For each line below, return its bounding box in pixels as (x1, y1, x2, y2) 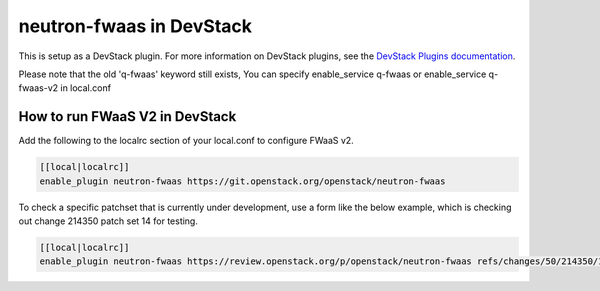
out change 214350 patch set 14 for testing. (18, 215, 199, 227)
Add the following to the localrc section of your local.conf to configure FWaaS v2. (18, 135, 354, 147)
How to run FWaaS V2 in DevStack (18, 108, 237, 125)
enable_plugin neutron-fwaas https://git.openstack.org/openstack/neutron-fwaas (39, 175, 446, 187)
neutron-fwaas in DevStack (18, 15, 253, 37)
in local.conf (60, 82, 112, 94)
